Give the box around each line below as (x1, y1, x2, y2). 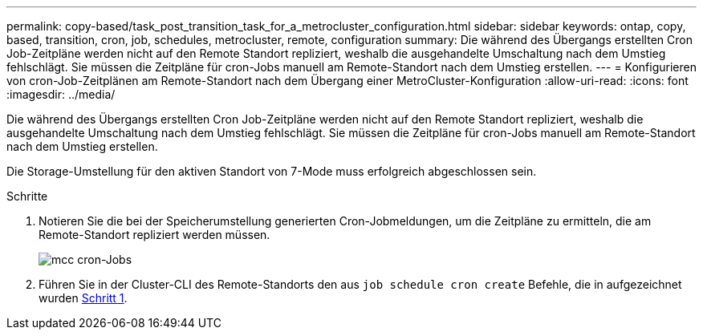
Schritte (6, 189, 48, 203)
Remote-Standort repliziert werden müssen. (39, 228, 270, 241)
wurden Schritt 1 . (39, 291, 128, 305)
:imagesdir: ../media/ (6, 87, 116, 101)
